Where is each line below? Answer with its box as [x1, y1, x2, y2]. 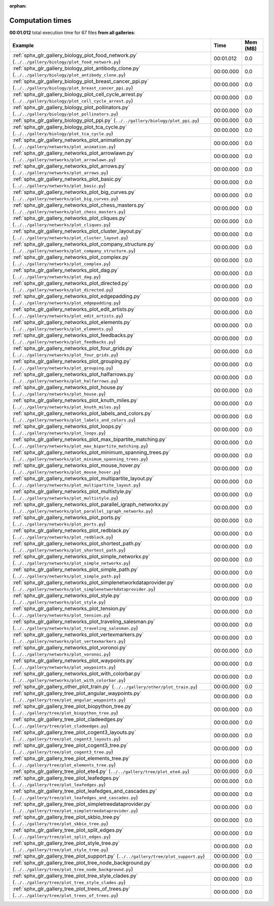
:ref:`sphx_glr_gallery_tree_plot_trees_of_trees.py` [12, 885, 130, 892]
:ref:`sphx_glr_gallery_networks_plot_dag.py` [12, 267, 119, 274]
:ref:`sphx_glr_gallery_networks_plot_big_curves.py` [12, 188, 136, 196]
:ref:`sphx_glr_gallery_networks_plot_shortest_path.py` [12, 540, 143, 547]
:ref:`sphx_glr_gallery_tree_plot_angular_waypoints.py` [12, 690, 142, 697]
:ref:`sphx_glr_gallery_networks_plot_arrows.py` [12, 163, 126, 170]
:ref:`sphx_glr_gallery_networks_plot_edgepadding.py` [12, 293, 142, 300]
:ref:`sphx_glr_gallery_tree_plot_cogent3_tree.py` [12, 742, 128, 749]
